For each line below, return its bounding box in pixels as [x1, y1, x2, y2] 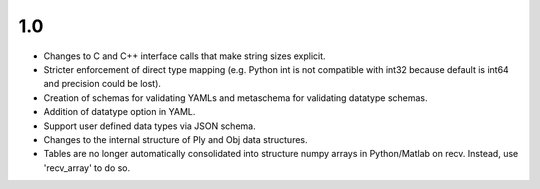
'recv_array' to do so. [43, 161, 131, 174]
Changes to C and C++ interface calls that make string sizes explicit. [43, 50, 326, 62]
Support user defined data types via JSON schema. [43, 120, 256, 132]
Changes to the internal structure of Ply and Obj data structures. [43, 133, 309, 145]
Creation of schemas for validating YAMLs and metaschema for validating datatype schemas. [43, 91, 429, 104]
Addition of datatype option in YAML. [43, 106, 196, 118]
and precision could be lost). [43, 78, 162, 90]
